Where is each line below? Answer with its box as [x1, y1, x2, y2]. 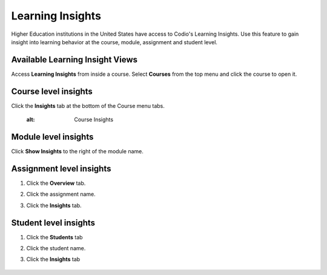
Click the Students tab [26, 233, 83, 240]
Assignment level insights [11, 164, 111, 174]
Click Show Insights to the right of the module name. [11, 148, 144, 155]
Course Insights [74, 116, 114, 124]
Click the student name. [26, 245, 86, 252]
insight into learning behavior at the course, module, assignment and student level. [11, 38, 218, 45]
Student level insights [11, 217, 96, 228]
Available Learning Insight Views [11, 55, 138, 65]
